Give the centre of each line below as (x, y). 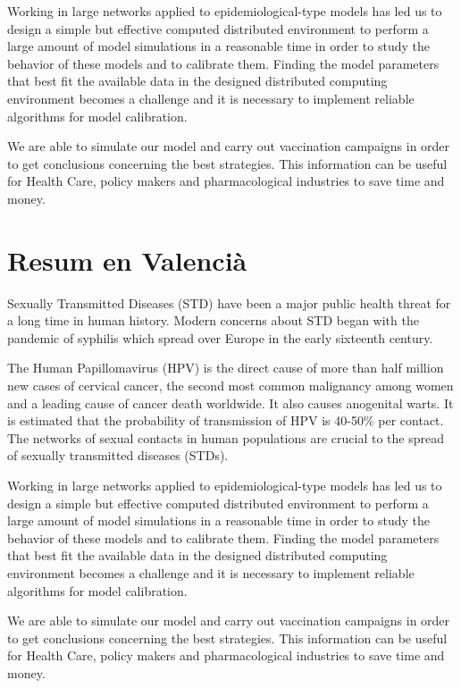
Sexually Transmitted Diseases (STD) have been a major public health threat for (229, 302)
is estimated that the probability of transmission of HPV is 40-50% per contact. (226, 420)
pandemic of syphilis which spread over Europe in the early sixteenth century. (220, 337)
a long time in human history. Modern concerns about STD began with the (213, 320)
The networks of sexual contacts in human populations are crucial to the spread (226, 437)
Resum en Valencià (127, 260)
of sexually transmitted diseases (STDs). (118, 455)
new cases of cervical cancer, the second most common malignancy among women (230, 386)
